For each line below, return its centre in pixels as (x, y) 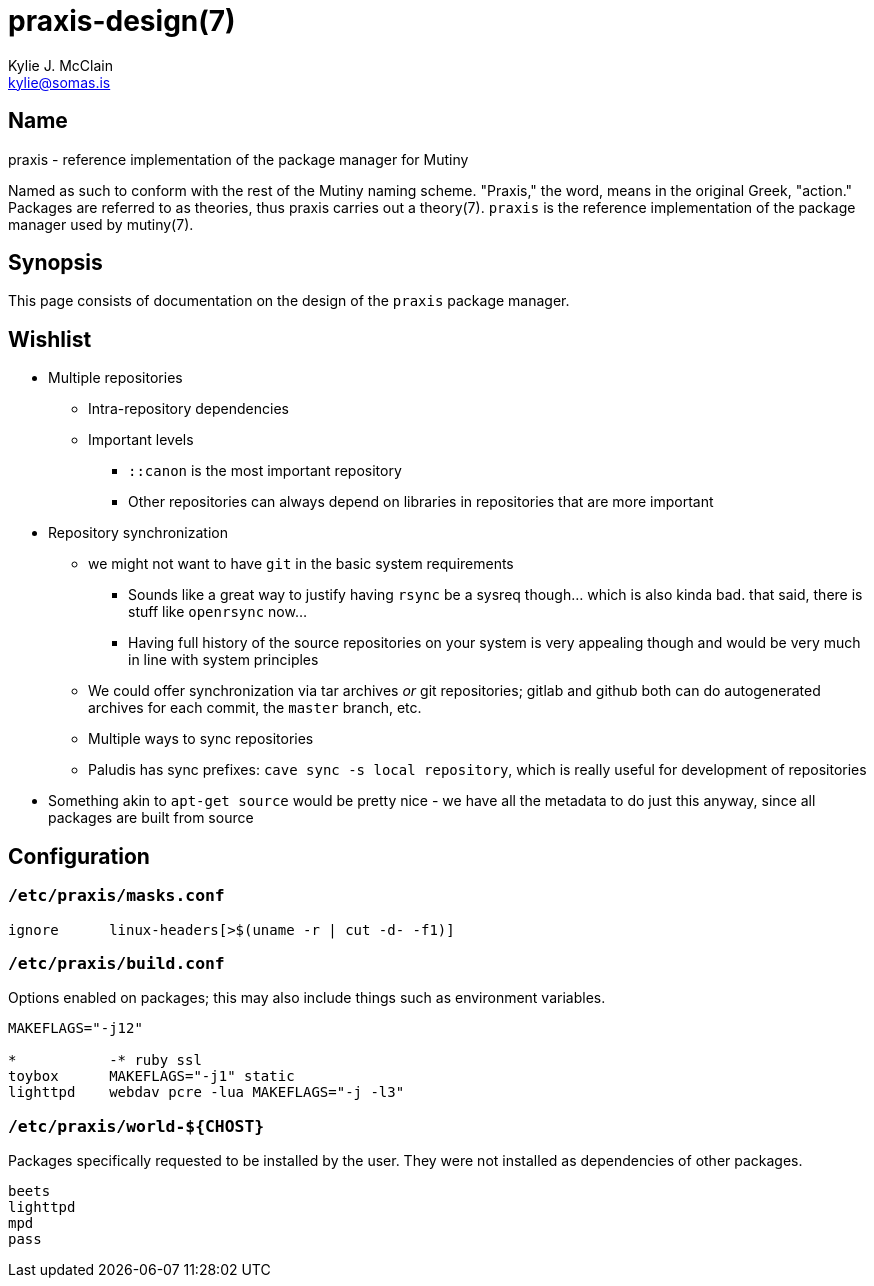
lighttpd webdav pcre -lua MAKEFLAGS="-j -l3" (206, 1092)
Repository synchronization (138, 533)
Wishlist (50, 339)
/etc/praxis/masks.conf (116, 896)
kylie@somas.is (59, 82)
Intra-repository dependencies (188, 409)
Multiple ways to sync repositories (201, 739)
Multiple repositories (115, 378)
